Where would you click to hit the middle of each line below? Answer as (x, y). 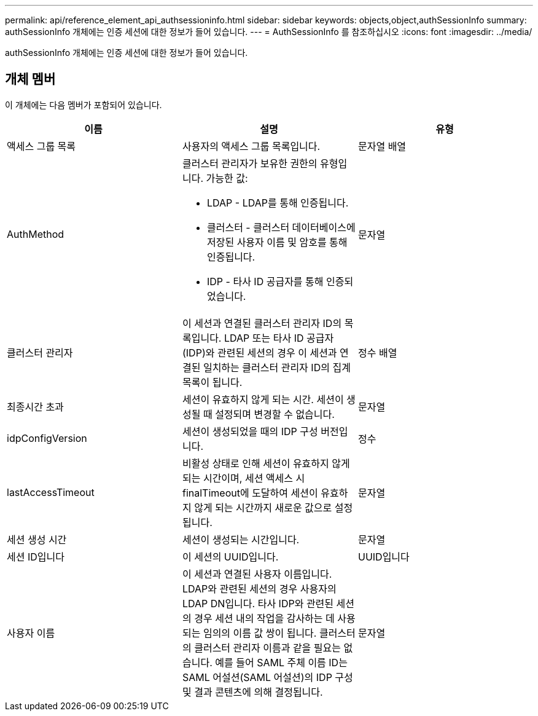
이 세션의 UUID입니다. (230, 557)
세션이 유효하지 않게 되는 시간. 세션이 (263, 399)
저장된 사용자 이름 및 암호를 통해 (277, 242)
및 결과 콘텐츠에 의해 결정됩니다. (252, 692)
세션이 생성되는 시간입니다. (241, 539)
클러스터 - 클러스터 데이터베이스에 (281, 227)
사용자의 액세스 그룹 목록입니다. (251, 146)
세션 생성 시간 (37, 539)
